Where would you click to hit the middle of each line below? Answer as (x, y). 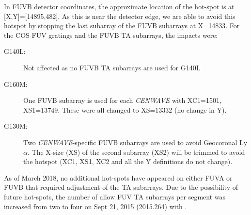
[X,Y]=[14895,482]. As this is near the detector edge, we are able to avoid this (120, 16)
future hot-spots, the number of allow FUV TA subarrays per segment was (115, 196)
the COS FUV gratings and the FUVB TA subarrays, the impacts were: (111, 35)
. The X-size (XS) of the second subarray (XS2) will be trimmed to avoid (136, 152)
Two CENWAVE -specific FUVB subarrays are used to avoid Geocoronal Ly (135, 142)
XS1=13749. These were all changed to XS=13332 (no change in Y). (125, 109)
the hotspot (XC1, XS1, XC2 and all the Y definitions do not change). (128, 161)
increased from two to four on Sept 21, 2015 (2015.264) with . (95, 206)
